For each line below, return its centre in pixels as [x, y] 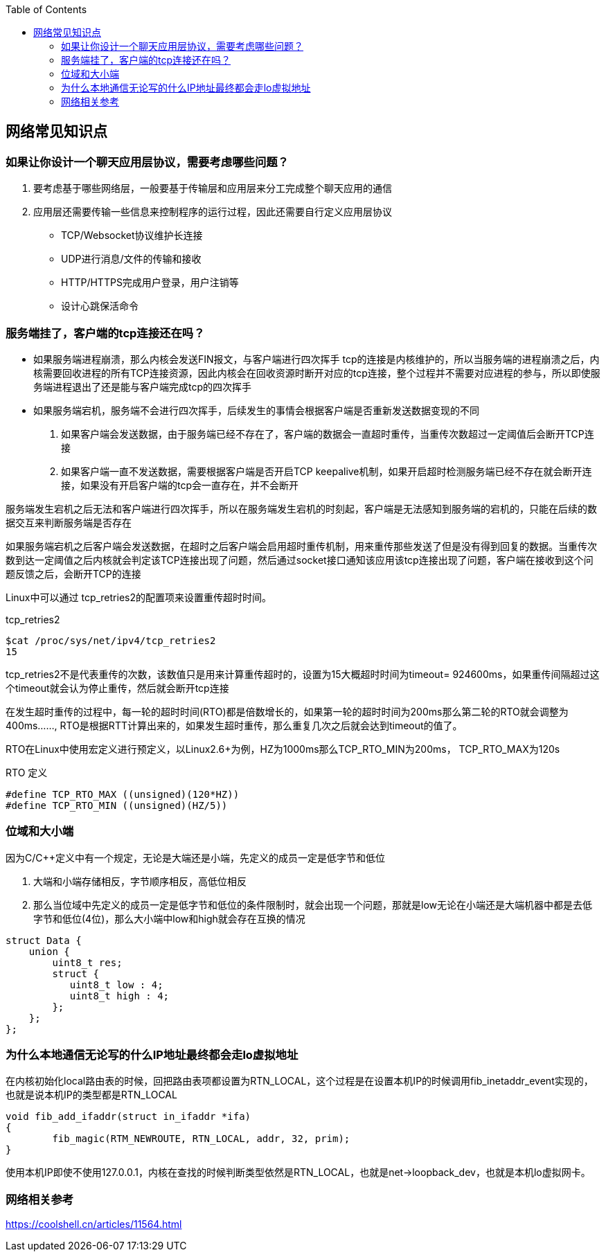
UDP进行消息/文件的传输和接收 [131, 259]
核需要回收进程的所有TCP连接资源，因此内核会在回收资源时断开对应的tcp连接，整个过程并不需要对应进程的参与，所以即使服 [317, 373]
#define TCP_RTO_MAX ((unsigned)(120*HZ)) [123, 794]
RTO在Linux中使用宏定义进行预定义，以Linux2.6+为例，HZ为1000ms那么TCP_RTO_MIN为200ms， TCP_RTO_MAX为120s [283, 749]
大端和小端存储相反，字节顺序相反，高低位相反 [140, 881]
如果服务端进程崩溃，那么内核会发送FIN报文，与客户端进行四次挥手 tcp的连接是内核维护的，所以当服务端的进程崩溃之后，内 [317, 359]
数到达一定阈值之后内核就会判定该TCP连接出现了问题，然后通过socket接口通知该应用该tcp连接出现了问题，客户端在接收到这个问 [300, 560]
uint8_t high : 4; [119, 996]
